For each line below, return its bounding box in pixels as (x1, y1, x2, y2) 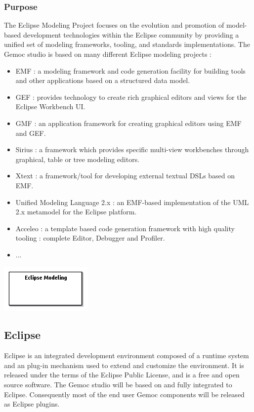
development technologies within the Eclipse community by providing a (23, 29, 239, 40)
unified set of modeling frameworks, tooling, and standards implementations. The (4, 39, 250, 49)
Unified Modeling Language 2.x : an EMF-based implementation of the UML (15, 197, 249, 207)
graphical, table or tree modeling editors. (15, 154, 140, 164)
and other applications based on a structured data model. (15, 75, 190, 85)
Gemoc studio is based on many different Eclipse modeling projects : (4, 49, 212, 59)
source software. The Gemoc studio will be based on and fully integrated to (4, 379, 232, 390)
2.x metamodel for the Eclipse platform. (15, 206, 137, 217)
